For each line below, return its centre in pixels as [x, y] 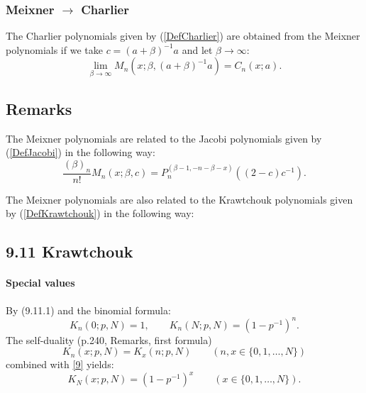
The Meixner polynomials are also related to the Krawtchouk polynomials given [179, 199]
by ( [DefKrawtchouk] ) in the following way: [100, 213]
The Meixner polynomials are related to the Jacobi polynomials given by [164, 138]
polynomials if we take [54, 49]
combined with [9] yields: [60, 364]
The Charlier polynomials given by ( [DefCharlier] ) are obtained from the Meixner [183, 36]
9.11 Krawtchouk [70, 251]
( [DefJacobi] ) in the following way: [81, 152]
